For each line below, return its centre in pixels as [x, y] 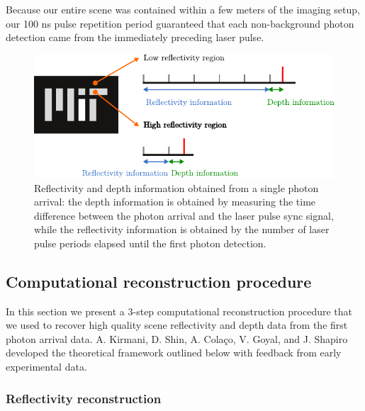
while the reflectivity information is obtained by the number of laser [182, 229]
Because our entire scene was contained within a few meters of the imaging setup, [183, 9]
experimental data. [46, 367]
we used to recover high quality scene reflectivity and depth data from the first [177, 325]
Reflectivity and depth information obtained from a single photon [176, 187]
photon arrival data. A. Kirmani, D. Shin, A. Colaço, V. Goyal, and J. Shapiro [177, 338]
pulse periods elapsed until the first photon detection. [150, 243]
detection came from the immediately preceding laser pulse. [135, 37]
